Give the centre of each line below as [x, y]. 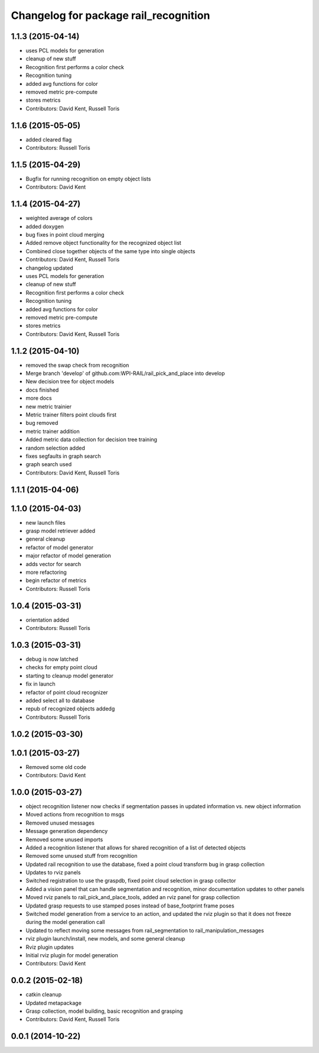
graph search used [49, 464]
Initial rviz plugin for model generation [72, 955]
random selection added [55, 448]
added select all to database [60, 700]
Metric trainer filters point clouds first [71, 415]
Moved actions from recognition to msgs [75, 815]
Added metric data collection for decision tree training [92, 440]
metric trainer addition [53, 431]
